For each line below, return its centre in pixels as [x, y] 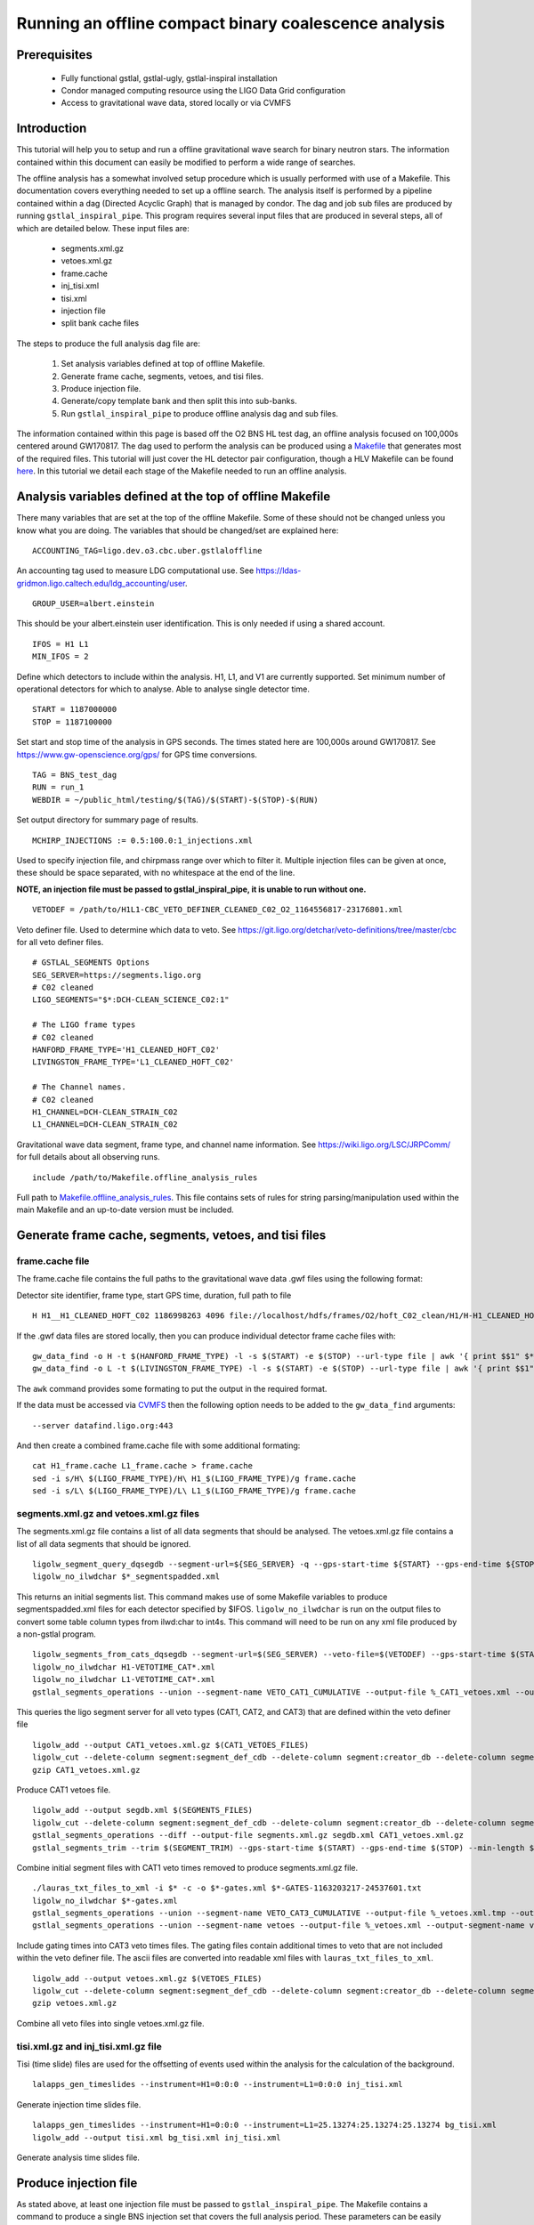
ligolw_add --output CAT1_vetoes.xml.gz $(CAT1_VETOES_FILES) [171, 1745]
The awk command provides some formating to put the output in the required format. [172, 1388]
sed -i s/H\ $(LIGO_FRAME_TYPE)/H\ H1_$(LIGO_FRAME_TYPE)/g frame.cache [194, 1478]
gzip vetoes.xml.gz [75, 2003]
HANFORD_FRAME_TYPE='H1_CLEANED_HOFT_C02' [126, 1050]
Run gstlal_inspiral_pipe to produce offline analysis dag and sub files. [199, 413]
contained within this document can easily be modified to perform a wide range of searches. [186, 162]
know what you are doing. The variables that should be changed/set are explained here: [178, 530]
